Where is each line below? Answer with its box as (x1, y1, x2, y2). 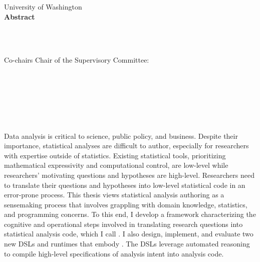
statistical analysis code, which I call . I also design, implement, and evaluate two (4, 228, 253, 239)
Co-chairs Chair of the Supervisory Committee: (4, 55, 149, 65)
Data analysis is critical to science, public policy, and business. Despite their (4, 130, 238, 141)
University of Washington (4, 2, 82, 12)
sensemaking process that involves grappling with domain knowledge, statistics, (4, 199, 247, 209)
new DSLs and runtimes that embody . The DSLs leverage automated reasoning (4, 238, 250, 249)
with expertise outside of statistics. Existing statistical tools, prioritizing (4, 150, 226, 160)
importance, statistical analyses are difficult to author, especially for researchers (4, 140, 249, 151)
